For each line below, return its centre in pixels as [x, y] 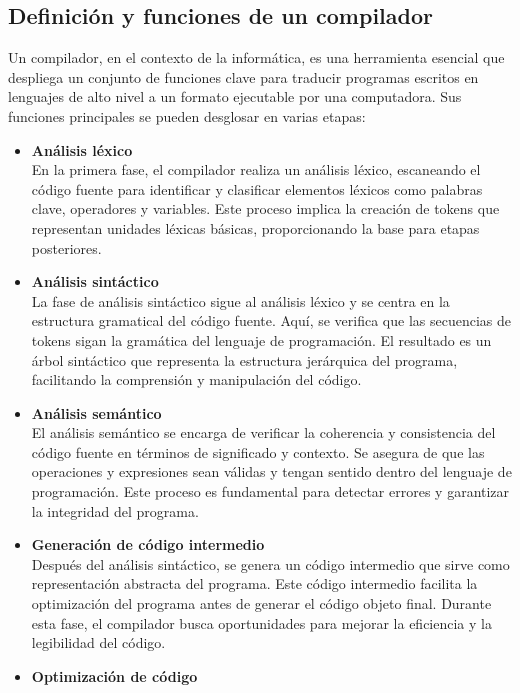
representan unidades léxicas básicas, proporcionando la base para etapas [255, 227]
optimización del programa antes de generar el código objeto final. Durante [261, 603]
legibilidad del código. [98, 642]
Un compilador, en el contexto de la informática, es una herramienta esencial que [256, 57]
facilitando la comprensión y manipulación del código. [196, 379]
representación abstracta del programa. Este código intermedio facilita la [254, 583]
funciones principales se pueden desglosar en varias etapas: [187, 115]
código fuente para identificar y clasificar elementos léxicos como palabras [257, 188]
